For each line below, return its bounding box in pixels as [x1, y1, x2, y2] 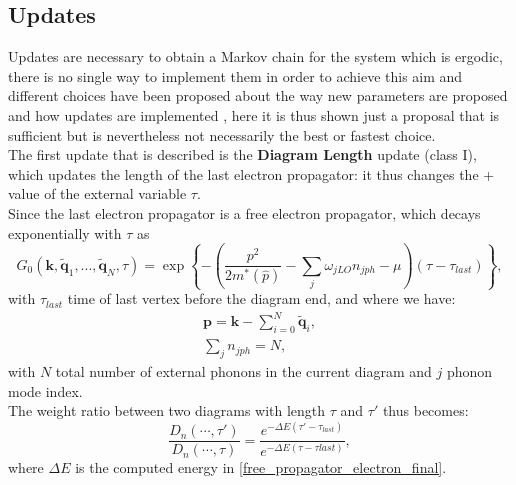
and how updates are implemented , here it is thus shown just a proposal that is [8, 104, 500, 125]
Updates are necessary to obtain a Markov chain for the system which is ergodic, [8, 46, 503, 67]
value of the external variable [8, 183, 187, 204]
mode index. [8, 380, 83, 401]
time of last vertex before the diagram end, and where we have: [67, 288, 456, 309]
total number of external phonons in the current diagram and [55, 361, 432, 382]
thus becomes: [382, 400, 469, 421]
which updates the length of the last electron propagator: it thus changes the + [8, 163, 495, 184]
